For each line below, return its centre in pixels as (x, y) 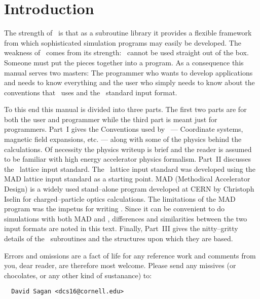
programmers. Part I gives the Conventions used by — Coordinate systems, (124, 129)
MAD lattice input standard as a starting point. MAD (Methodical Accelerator (127, 179)
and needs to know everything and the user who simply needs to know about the (129, 82)
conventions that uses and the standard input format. (91, 92)
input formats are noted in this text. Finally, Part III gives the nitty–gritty (121, 228)
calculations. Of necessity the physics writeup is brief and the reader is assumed (128, 149)
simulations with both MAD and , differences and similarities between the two (126, 218)
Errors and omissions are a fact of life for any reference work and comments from (130, 255)
